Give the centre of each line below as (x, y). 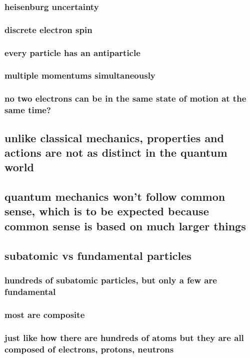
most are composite (45, 314)
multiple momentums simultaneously (80, 75)
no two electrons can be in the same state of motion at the (125, 98)
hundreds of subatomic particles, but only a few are (111, 280)
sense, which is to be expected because (107, 211)
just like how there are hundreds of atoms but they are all (124, 337)
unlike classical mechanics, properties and (114, 137)
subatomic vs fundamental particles (98, 255)
